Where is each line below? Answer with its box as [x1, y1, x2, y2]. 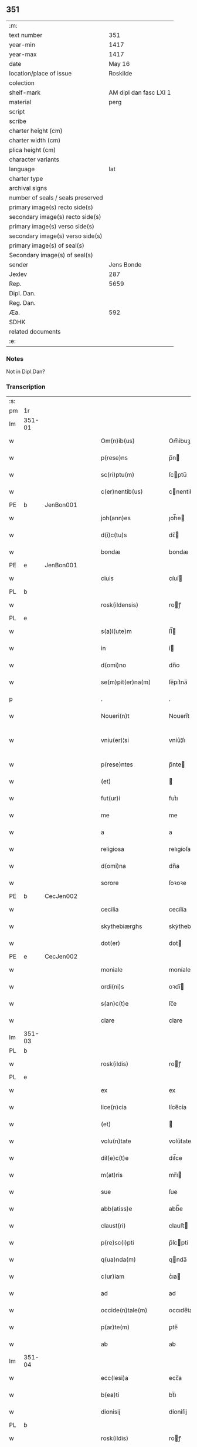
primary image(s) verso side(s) [9, 222, 95, 230]
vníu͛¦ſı [169, 736, 186, 744]
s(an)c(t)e [100, 1000, 129, 1008]
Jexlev [9, 270, 28, 278]
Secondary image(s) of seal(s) [9, 251, 93, 259]
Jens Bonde [108, 260, 142, 268]
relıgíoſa [169, 845, 191, 853]
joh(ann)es [100, 514, 131, 523]
